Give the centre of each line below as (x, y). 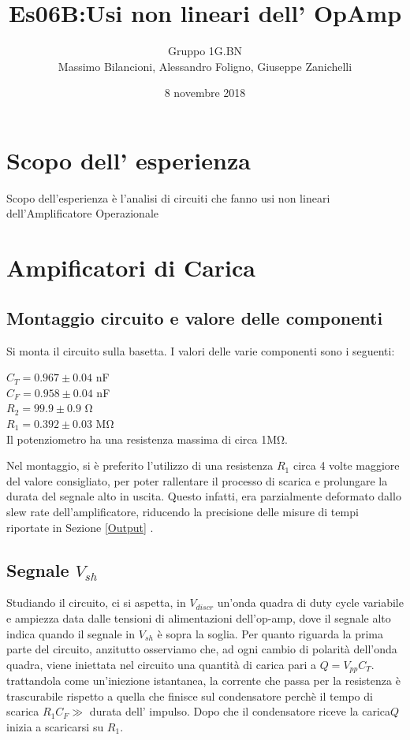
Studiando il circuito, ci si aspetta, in (96, 602)
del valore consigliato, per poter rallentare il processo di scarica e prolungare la (197, 480)
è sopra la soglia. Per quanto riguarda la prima (270, 633)
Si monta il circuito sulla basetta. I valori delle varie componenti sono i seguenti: (201, 350)
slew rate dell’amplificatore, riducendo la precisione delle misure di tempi (183, 511)
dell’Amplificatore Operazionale (82, 213)
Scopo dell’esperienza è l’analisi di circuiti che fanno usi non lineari (168, 197)
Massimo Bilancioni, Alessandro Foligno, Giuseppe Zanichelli (205, 66)
